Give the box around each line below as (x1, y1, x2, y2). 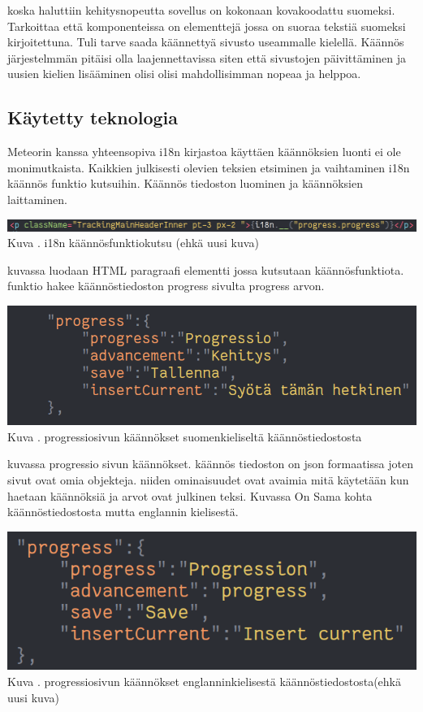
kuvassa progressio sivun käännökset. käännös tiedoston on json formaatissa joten (7, 455, 413, 472)
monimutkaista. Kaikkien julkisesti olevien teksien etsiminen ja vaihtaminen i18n (7, 158, 410, 176)
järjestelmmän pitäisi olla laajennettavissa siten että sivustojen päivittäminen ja (7, 49, 406, 66)
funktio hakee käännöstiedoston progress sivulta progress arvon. (7, 277, 325, 294)
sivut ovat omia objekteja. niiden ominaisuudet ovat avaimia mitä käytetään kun (7, 471, 409, 488)
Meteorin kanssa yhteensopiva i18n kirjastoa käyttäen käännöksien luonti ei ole (7, 143, 401, 160)
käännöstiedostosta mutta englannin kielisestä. (7, 503, 239, 520)
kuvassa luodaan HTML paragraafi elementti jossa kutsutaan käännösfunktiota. (7, 261, 404, 278)
